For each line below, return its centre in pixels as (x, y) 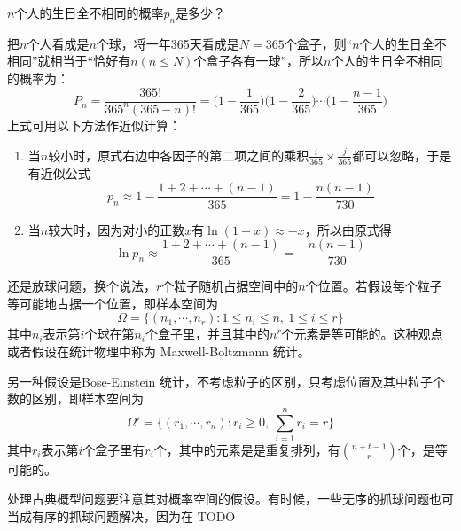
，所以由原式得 (348, 229)
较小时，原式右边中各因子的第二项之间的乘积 (179, 155)
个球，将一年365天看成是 (168, 43)
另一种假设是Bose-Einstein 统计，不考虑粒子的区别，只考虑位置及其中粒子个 (227, 381)
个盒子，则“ (318, 43)
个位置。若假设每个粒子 (374, 286)
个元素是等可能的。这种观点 (362, 334)
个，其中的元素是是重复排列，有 (247, 449)
